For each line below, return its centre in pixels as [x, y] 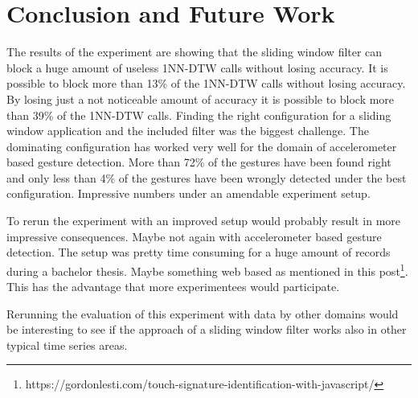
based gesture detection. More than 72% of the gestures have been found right [199, 162]
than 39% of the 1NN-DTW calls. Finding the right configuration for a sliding [199, 115]
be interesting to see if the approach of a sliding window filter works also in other [207, 329]
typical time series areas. [67, 345]
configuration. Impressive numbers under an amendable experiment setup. [189, 193]
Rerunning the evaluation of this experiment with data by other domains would [203, 313]
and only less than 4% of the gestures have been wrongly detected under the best [207, 177]
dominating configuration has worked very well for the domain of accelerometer [202, 146]
